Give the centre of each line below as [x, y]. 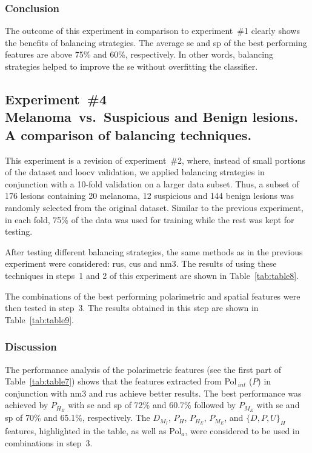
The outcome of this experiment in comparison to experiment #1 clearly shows [152, 31]
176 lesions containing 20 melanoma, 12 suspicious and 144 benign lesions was [149, 196]
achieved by [27, 405]
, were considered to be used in [242, 430]
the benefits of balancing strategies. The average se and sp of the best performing [156, 42]
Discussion [31, 347]
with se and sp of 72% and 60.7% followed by [152, 405]
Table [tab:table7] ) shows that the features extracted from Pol [121, 381]
